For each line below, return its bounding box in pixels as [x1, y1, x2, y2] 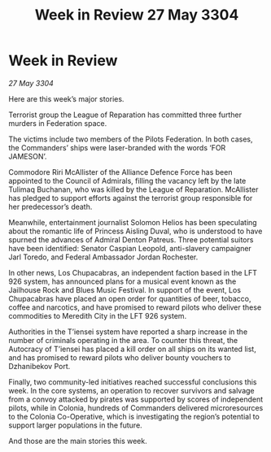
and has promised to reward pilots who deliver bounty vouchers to [8, 352, 231, 363]
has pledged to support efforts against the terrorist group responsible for [8, 193, 253, 202]
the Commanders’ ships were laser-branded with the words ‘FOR [8, 142, 226, 152]
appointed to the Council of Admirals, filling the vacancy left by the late [8, 176, 247, 185]
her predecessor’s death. [8, 202, 93, 211]
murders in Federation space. [8, 118, 107, 128]
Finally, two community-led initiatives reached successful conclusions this [8, 376, 257, 387]
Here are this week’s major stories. [8, 93, 125, 103]
